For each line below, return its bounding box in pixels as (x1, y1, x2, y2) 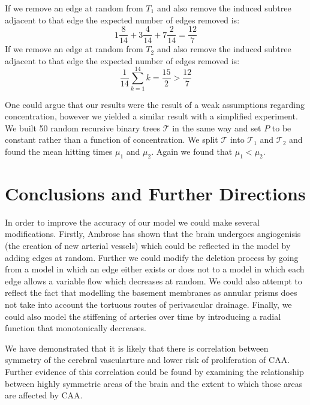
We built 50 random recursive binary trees (5, 121, 160, 134)
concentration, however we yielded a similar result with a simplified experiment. (5, 110, 298, 122)
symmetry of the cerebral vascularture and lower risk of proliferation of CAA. (5, 353, 290, 366)
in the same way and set (172, 121, 261, 134)
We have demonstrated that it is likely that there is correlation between (5, 341, 269, 354)
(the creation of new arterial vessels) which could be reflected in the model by (5, 239, 291, 252)
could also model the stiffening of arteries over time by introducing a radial (5, 310, 281, 322)
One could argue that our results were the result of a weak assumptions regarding (5, 98, 305, 110)
